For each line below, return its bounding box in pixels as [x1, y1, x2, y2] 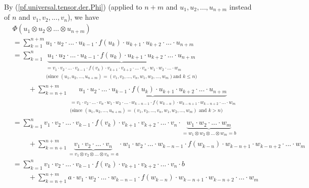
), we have [67, 12, 99, 22]
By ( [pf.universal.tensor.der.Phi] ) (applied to [4, 2, 142, 12]
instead [229, 2, 252, 12]
